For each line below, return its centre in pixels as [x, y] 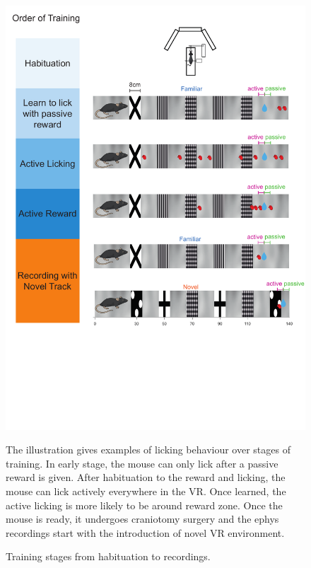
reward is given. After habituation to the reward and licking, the [146, 477]
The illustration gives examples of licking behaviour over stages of [148, 450]
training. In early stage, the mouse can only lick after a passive [142, 463]
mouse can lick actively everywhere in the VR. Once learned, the [146, 491]
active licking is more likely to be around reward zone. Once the [144, 505]
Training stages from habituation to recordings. [108, 556]
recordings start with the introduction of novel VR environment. [145, 532]
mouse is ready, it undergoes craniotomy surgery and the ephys [142, 519]
